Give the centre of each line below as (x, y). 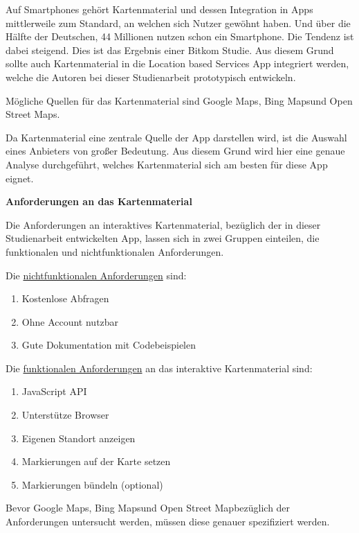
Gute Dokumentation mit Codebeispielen (109, 345)
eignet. (20, 178)
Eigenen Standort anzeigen (79, 438)
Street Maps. (33, 114)
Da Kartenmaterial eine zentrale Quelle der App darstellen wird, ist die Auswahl (176, 137)
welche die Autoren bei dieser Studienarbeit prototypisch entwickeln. (151, 77)
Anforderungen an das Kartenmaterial (99, 201)
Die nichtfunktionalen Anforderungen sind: (96, 275)
